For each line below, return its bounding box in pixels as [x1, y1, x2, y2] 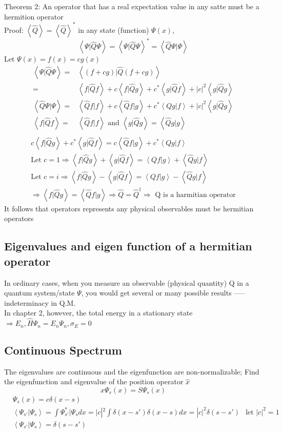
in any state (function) [78, 24, 149, 35]
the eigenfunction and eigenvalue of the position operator [4, 376, 184, 387]
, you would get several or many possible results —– [81, 287, 245, 298]
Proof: [4, 24, 24, 35]
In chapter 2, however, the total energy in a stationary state [4, 307, 193, 318]
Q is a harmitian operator [155, 191, 236, 199]
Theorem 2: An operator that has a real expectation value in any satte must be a [4, 1, 259, 11]
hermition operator [4, 11, 64, 22]
